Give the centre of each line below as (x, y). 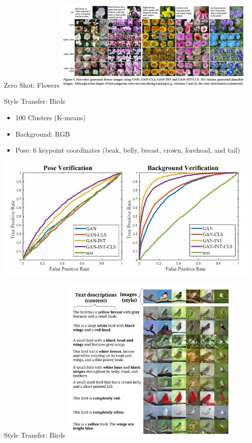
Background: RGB (43, 134)
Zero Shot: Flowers (32, 85)
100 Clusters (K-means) (50, 117)
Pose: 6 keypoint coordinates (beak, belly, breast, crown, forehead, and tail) (128, 150)
